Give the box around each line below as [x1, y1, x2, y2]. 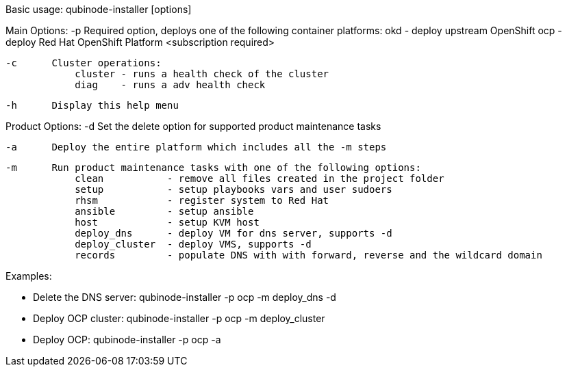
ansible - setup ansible [75, 206, 254, 217]
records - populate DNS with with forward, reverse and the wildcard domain [75, 250, 542, 261]
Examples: [5, 270, 52, 282]
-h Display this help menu [5, 100, 179, 111]
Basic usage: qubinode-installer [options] [5, 3, 192, 15]
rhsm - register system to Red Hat [75, 195, 329, 206]
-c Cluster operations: [5, 57, 162, 68]
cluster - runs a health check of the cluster [75, 68, 329, 79]
